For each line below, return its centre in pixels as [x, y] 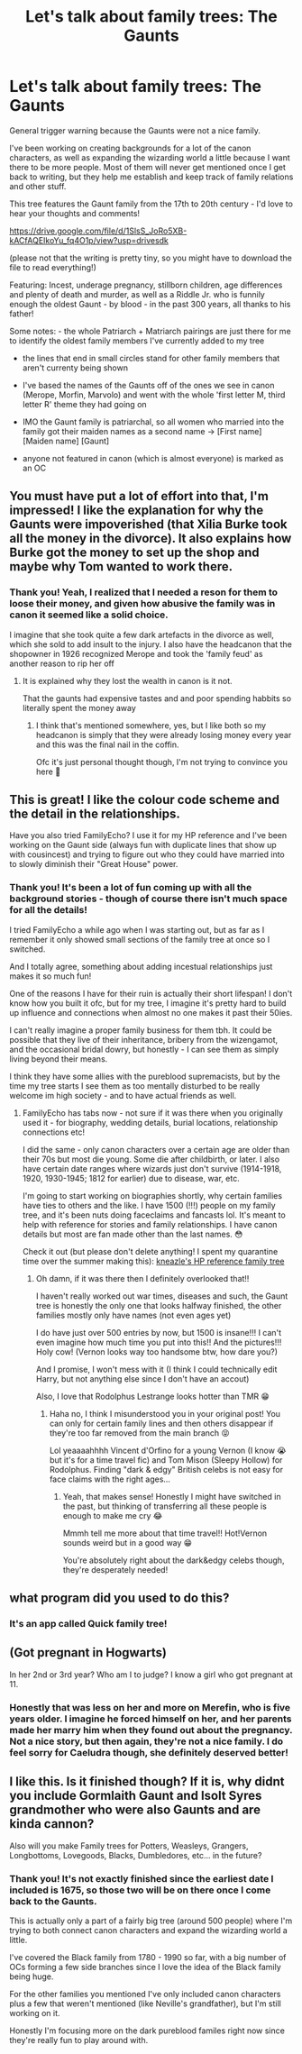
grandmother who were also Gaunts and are [135, 1810]
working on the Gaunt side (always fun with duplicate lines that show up [143, 845]
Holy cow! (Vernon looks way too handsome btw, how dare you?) [156, 1351]
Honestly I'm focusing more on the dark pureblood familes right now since [147, 2031]
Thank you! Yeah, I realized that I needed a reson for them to [143, 592]
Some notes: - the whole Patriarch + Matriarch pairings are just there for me [150, 331]
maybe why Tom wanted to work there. [121, 566]
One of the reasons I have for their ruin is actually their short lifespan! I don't [151, 993]
